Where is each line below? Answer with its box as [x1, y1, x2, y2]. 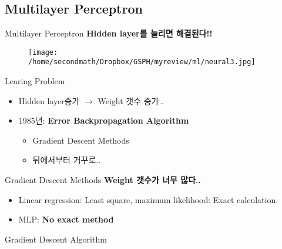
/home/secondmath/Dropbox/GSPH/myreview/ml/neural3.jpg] [28, 58, 256, 67]
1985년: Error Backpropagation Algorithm [18, 114, 189, 127]
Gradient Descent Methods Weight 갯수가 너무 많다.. [5, 174, 202, 186]
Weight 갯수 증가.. [98, 94, 164, 107]
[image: [28, 48, 58, 57]
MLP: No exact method [18, 213, 114, 225]
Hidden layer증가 [18, 94, 80, 107]
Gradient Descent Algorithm [5, 233, 107, 245]
